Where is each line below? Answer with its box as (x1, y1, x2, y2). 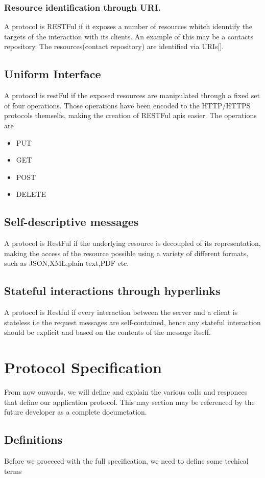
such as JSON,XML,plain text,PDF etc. (4, 258, 129, 268)
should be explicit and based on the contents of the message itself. (4, 327, 211, 337)
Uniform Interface (4, 66, 101, 82)
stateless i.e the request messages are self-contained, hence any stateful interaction (4, 316, 261, 327)
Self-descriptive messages (4, 214, 139, 230)
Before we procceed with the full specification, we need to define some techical (4, 456, 249, 466)
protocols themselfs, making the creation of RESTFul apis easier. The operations (4, 110, 257, 121)
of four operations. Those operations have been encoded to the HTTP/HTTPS (4, 100, 251, 110)
